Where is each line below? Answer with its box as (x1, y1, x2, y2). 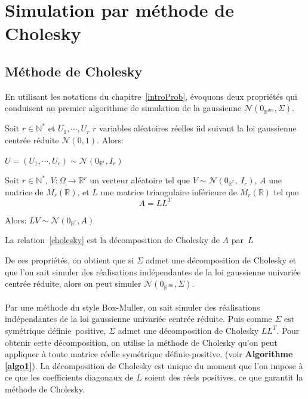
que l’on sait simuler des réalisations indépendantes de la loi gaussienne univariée (5, 265, 301, 278)
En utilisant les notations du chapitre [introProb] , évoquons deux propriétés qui (5, 90, 297, 102)
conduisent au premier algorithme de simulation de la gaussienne (5, 102, 242, 114)
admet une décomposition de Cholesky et (146, 254, 297, 266)
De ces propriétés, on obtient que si (5, 254, 134, 266)
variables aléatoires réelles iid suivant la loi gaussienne (99, 122, 297, 134)
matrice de (5, 185, 44, 198)
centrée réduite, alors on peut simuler (5, 277, 141, 290)
